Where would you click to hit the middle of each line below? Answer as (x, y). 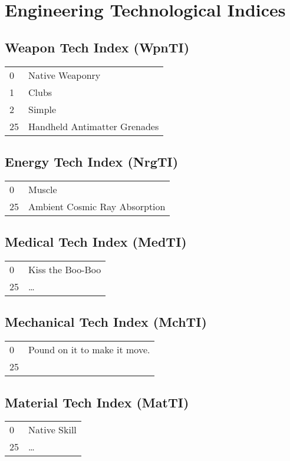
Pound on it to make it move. (89, 350)
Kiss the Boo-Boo (65, 269)
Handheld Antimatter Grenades (94, 126)
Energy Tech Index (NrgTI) (92, 161)
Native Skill (52, 430)
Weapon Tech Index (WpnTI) (97, 47)
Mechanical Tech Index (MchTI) (106, 322)
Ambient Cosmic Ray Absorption (97, 206)
